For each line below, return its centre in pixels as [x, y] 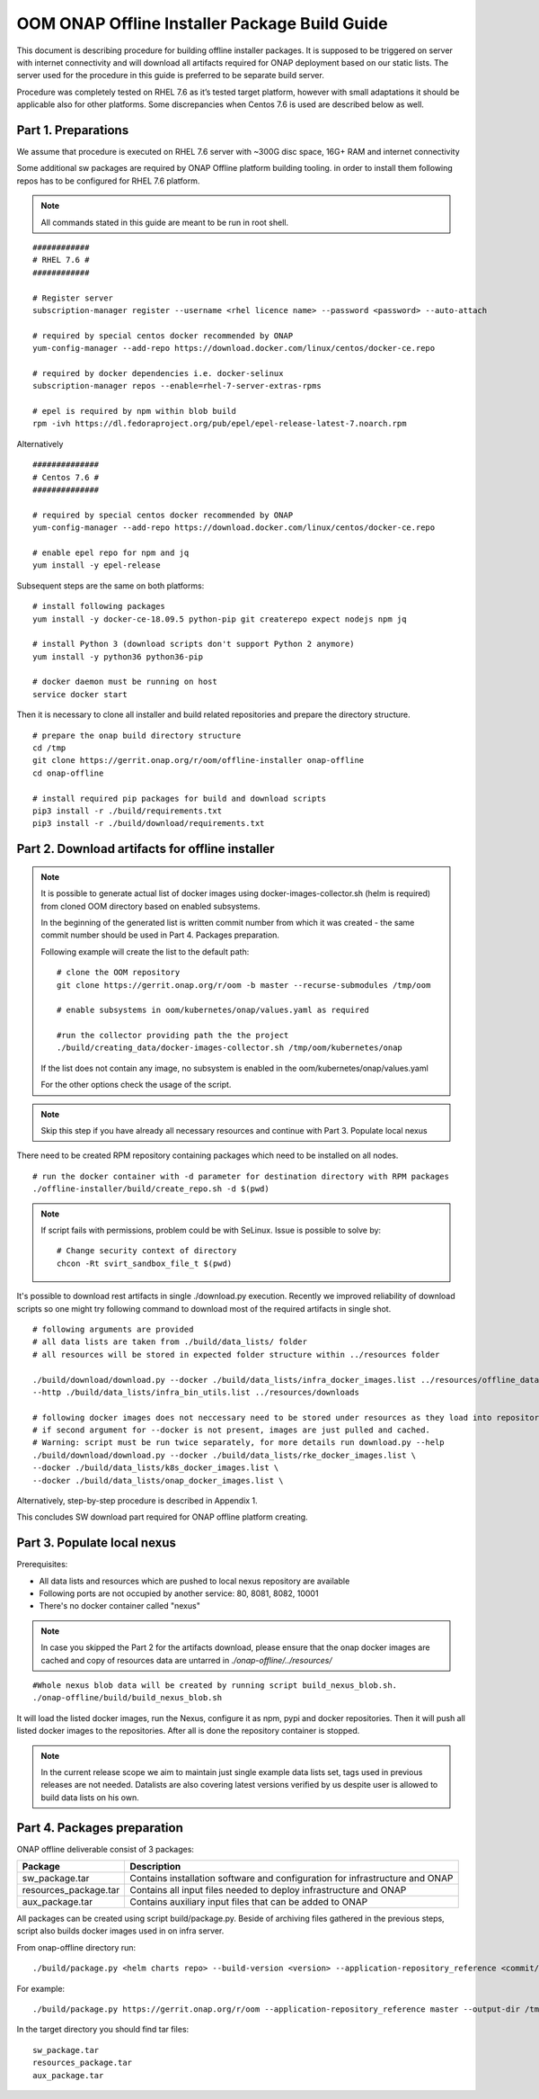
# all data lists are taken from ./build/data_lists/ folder [170, 1342]
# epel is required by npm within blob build [135, 411]
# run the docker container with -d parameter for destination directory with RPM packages [241, 1176]
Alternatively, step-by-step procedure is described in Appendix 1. [137, 1501]
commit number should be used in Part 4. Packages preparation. [160, 935]
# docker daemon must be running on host [125, 682]
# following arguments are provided [113, 1329]
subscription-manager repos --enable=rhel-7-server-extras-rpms [177, 386]
